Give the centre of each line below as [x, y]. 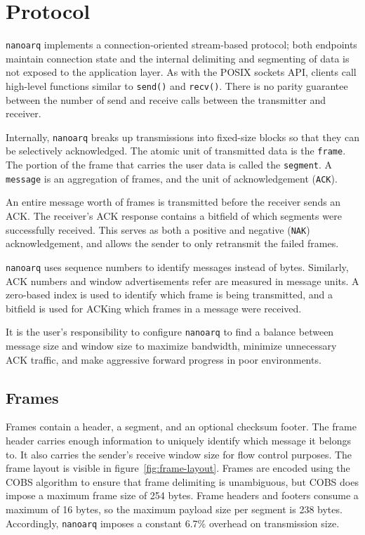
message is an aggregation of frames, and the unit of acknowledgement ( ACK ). [172, 178]
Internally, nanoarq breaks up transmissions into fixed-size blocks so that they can [182, 137]
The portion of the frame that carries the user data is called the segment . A [169, 165]
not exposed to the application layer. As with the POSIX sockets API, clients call [181, 72]
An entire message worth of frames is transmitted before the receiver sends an [173, 202]
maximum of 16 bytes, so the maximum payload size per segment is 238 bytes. [174, 509]
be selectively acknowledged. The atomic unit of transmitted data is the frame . [176, 151]
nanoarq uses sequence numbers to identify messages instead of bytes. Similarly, [177, 266]
